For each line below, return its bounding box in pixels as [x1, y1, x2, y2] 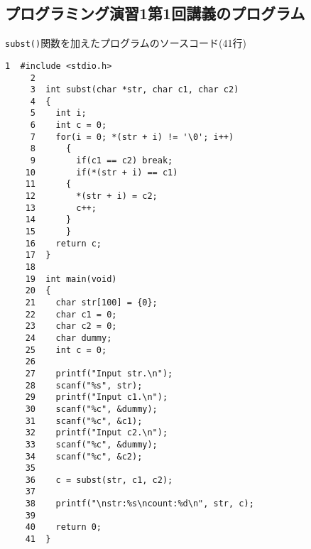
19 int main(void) [25, 273, 117, 284]
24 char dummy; [25, 332, 112, 343]
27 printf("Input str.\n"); [25, 368, 173, 379]
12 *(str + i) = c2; [25, 191, 158, 202]
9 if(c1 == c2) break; [30, 156, 173, 166]
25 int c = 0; [25, 344, 107, 355]
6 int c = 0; [30, 120, 107, 131]
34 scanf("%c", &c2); [25, 451, 143, 462]
